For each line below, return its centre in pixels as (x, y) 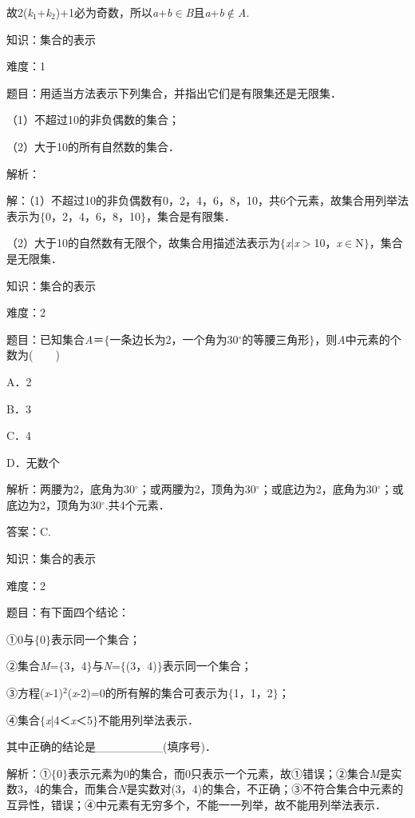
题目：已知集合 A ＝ (55, 339)
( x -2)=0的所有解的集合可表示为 (148, 693)
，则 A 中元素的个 (358, 339)
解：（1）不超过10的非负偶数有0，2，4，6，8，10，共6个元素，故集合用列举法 (207, 200)
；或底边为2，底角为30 (318, 489)
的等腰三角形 (276, 339)
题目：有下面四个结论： (68, 612)
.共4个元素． (137, 504)
